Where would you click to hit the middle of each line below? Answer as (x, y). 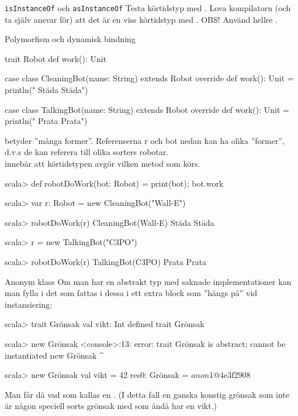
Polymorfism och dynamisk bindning (70, 39)
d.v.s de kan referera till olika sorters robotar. (87, 152)
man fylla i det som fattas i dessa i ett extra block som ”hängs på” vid (131, 293)
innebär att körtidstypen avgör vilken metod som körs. (103, 163)
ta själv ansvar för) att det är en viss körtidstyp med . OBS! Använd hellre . (141, 19)
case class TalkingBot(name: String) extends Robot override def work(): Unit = (147, 109)
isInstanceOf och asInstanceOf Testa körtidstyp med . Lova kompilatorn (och (148, 8)
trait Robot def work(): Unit (56, 58)
